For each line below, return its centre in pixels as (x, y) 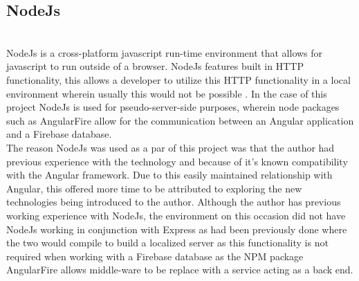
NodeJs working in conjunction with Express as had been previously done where (177, 229)
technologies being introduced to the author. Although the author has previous (174, 202)
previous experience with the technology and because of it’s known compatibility (177, 161)
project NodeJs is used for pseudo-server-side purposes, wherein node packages (173, 107)
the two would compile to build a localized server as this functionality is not (167, 243)
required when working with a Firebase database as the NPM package (155, 256)
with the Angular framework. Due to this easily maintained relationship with (169, 175)
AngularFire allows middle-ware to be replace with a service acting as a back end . (180, 270)
